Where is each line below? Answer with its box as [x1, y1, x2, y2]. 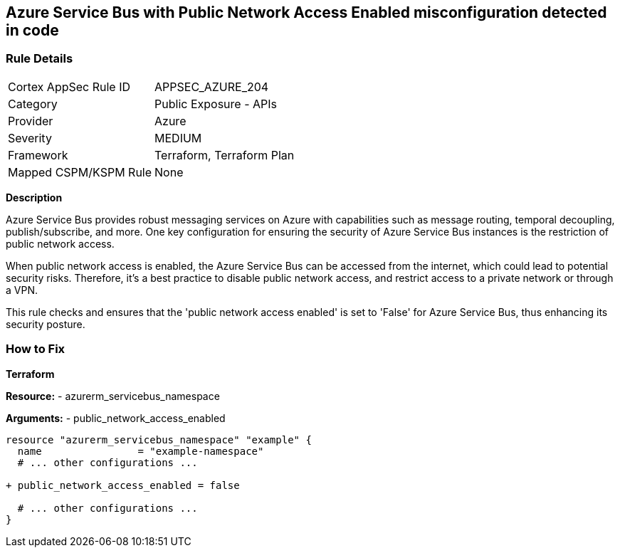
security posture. [6, 317, 85, 330]
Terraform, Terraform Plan [154, 147, 295, 162]
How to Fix [6, 342, 65, 357]
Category [8, 96, 58, 111]
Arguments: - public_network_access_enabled [6, 411, 226, 424]
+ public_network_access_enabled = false [6, 479, 240, 491]
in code [6, 21, 59, 39]
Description [6, 191, 63, 204]
